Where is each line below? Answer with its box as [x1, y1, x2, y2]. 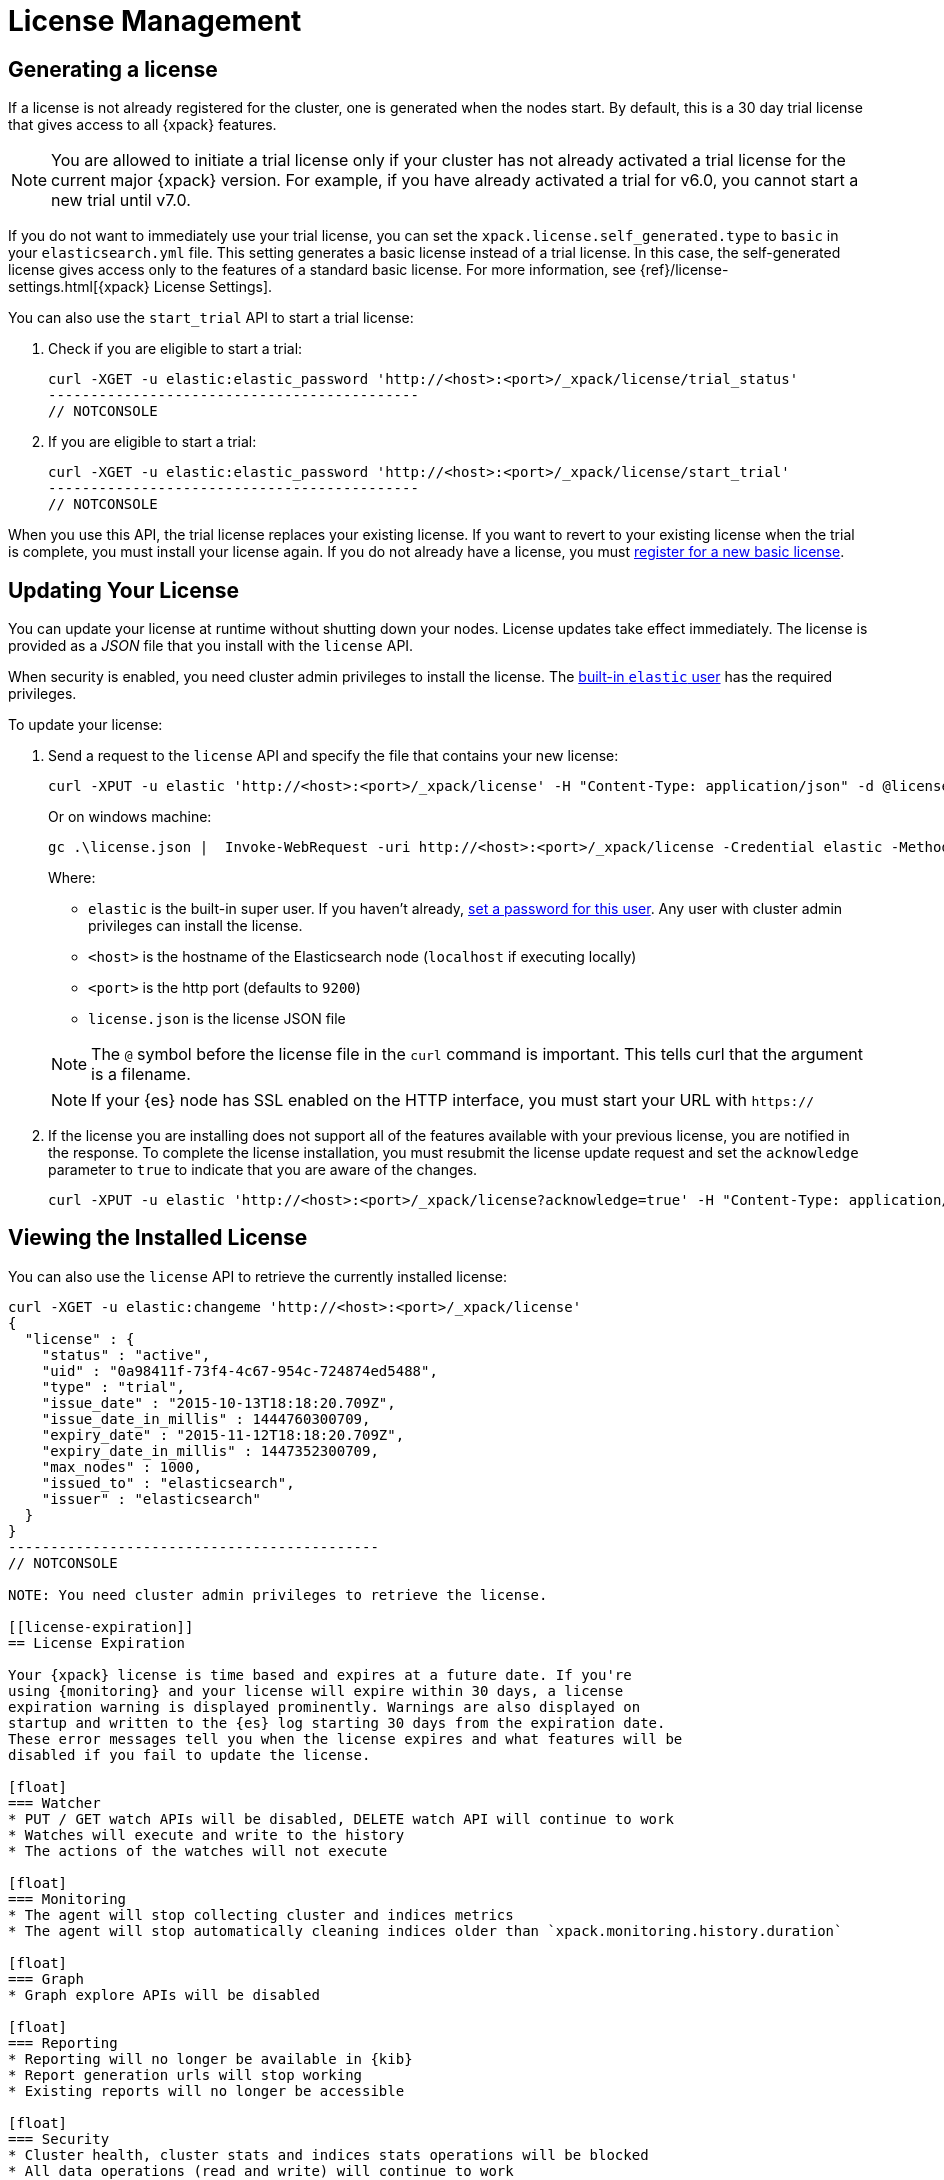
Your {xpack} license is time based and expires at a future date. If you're [8, 1666, 632, 1683]
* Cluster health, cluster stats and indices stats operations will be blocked [8, 2146, 649, 2163]
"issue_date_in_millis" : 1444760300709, [41, 1410, 371, 1427]
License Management [8, 4, 302, 38]
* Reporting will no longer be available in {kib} [8, 2050, 413, 2067]
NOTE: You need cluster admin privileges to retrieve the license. [8, 1586, 548, 1603]
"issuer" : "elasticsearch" [41, 1490, 261, 1507]
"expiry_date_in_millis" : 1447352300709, [41, 1442, 379, 1459]
